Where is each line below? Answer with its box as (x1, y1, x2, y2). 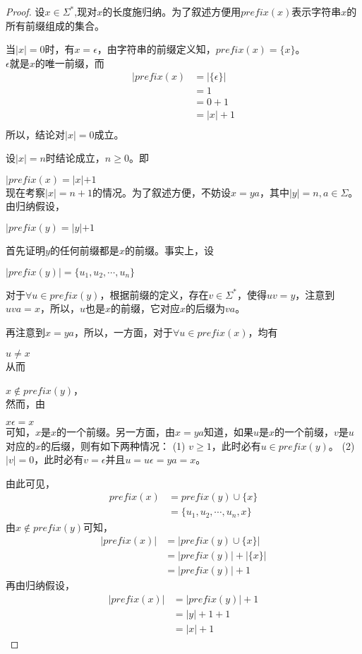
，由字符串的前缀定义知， (97, 42, 216, 57)
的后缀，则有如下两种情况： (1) (41, 438, 186, 453)
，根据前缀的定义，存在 (99, 287, 209, 302)
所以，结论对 (6, 126, 65, 141)
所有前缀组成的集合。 (6, 18, 104, 32)
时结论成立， (45, 150, 105, 165)
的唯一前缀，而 (35, 55, 104, 70)
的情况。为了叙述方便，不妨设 (92, 184, 231, 199)
